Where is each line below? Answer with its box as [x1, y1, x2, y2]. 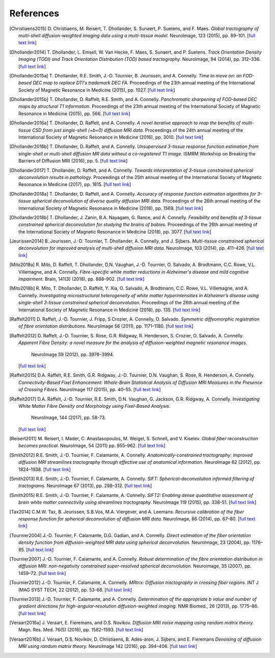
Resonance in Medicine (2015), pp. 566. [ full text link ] [18, 110, 131, 117]
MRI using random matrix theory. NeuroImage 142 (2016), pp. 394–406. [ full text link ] [18, 643, 197, 649]
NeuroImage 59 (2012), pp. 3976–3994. [31, 351, 114, 357]
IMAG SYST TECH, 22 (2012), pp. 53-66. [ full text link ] [18, 587, 132, 593]
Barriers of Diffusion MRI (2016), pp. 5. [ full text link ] [18, 158, 128, 164]
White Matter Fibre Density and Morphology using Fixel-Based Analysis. [18, 403, 171, 409]
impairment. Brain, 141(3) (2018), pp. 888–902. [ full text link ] [18, 276, 145, 282]
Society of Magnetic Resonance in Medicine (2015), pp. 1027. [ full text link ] [18, 87, 175, 93]
